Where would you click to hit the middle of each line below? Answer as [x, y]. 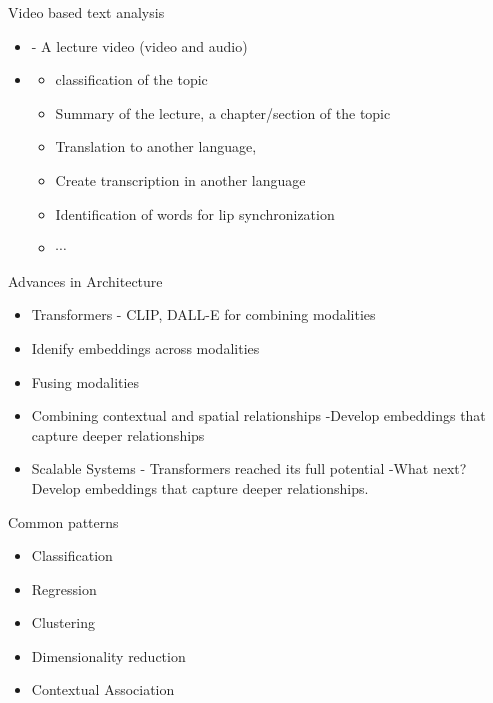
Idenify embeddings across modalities [145, 347]
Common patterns [63, 521]
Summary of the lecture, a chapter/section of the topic [223, 112]
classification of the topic [131, 79]
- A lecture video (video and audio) [139, 45]
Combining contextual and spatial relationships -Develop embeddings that [258, 415]
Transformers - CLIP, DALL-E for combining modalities [203, 314]
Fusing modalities [85, 381]
